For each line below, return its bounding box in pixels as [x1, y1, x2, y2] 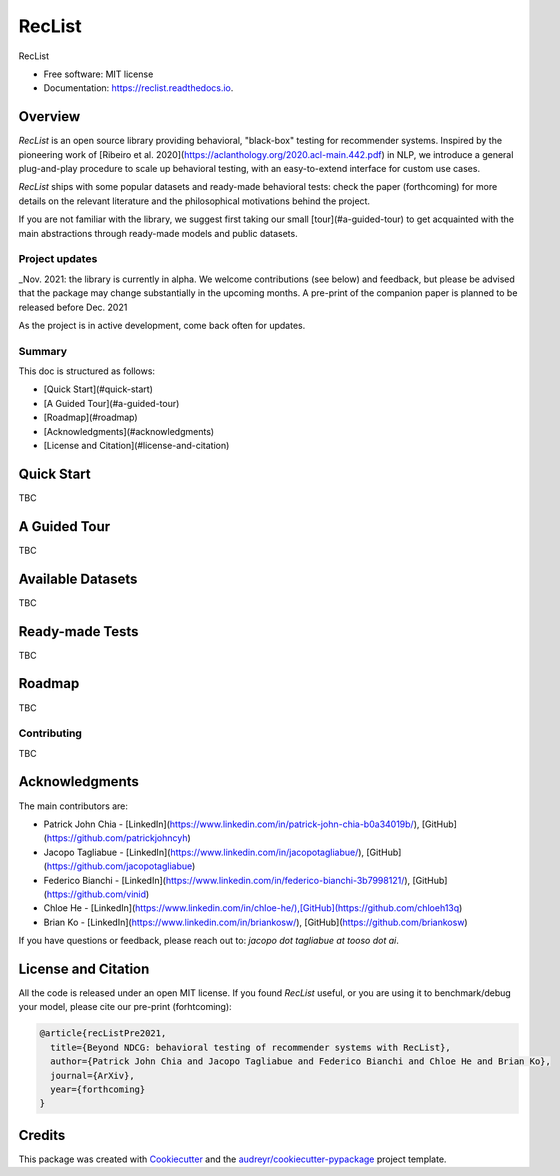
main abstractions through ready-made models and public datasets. [18, 227, 299, 239]
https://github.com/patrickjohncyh [46, 832, 188, 844]
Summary [18, 344, 68, 358]
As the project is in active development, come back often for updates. [18, 319, 306, 331]
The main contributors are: [18, 800, 129, 812]
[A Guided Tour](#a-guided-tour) [43, 397, 180, 409]
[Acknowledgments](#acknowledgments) [43, 425, 215, 437]
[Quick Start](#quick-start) [43, 383, 154, 395]
